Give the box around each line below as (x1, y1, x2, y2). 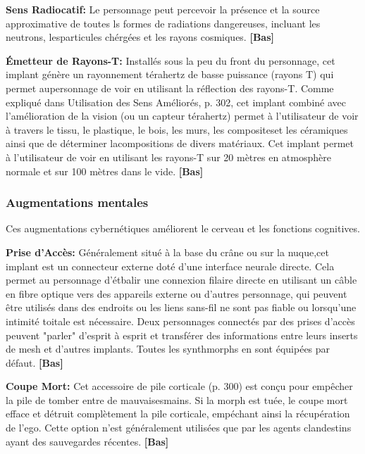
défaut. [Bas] (6, 355, 63, 370)
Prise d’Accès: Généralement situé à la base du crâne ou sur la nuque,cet (6, 244, 329, 259)
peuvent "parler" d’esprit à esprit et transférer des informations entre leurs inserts (6, 327, 358, 342)
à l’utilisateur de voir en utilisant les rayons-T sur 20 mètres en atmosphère (6, 149, 331, 164)
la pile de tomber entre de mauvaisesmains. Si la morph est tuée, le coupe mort (6, 392, 348, 407)
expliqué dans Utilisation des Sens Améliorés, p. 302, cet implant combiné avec (6, 94, 346, 109)
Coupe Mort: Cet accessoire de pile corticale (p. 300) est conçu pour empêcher (6, 379, 353, 393)
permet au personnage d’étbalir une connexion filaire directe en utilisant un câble (6, 272, 357, 287)
